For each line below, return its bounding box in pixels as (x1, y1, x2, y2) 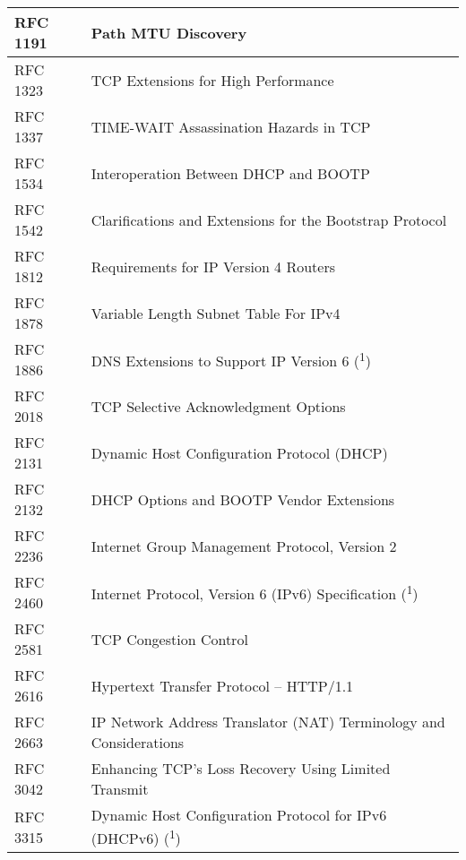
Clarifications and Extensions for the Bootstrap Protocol (91, 209, 447, 230)
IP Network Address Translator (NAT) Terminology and (91, 711, 445, 732)
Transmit (91, 778, 149, 799)
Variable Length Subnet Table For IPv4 (91, 302, 341, 323)
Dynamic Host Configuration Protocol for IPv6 (91, 804, 387, 825)
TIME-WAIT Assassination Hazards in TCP (91, 116, 371, 137)
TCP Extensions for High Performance (91, 69, 334, 90)
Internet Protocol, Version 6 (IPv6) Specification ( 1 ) (91, 580, 419, 605)
